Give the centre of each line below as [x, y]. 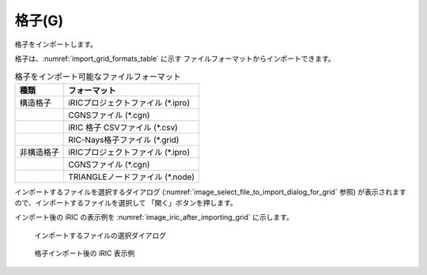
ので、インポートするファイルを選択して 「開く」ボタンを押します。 [126, 203]
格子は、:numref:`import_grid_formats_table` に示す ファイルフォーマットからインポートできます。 [175, 58]
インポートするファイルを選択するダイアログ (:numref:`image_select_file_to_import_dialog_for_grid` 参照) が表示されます [210, 192]
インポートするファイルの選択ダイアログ [100, 235]
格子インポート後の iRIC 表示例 [85, 254]
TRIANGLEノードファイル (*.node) [132, 176]
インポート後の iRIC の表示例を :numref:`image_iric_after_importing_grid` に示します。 [154, 217]
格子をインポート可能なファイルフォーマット [98, 77]
